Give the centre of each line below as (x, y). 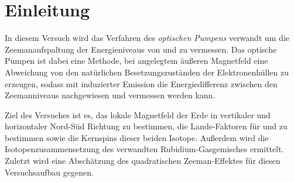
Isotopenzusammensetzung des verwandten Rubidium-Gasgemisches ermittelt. (144, 149)
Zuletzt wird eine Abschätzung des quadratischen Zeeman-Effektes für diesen (143, 161)
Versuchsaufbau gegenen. (49, 172)
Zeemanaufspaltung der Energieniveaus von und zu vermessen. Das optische (141, 49)
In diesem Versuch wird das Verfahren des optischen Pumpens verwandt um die (147, 38)
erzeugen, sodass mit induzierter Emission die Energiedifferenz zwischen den (141, 83)
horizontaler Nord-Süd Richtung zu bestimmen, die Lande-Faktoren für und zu (146, 126)
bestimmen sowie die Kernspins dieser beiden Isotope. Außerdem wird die (137, 137)
